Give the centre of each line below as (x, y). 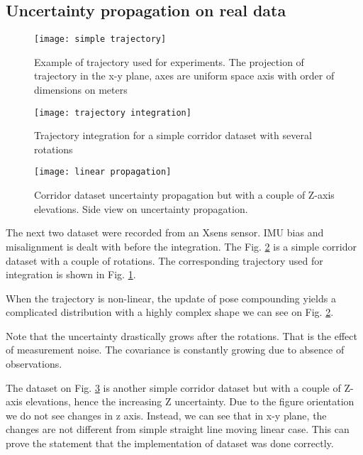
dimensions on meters (81, 90)
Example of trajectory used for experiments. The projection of (169, 61)
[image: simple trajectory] (100, 39)
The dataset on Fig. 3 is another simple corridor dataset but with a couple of (173, 387)
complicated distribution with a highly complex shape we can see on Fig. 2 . (170, 312)
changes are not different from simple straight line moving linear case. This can (178, 429)
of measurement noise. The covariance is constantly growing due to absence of (175, 350)
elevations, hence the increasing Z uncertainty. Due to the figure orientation (190, 401)
